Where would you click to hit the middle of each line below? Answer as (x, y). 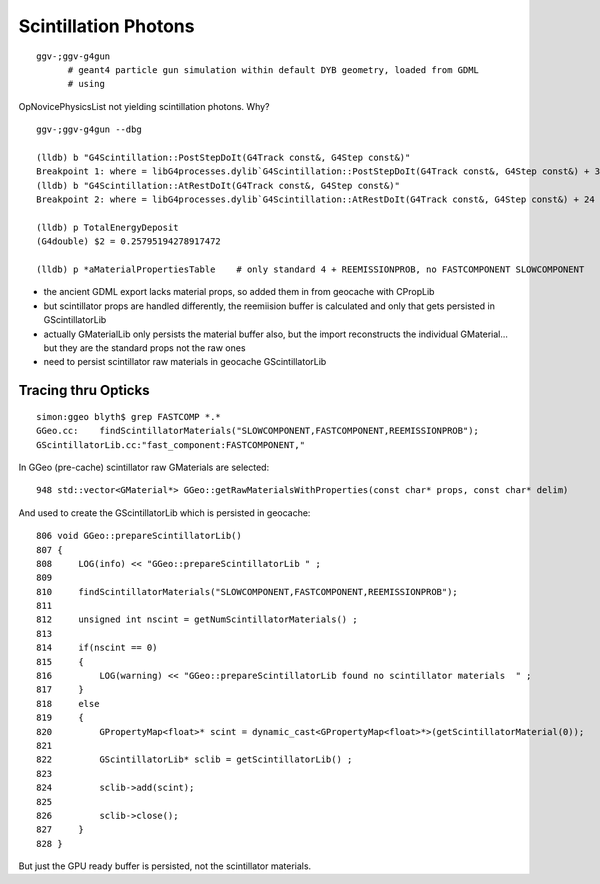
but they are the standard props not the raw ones (144, 347)
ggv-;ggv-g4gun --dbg (89, 129)
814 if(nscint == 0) (97, 648)
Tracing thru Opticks (84, 390)
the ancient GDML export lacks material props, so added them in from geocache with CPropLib (239, 292)
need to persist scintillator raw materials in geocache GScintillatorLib (185, 362)
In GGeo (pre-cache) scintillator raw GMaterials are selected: (144, 467)
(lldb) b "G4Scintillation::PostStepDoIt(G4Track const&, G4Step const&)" (223, 157)
